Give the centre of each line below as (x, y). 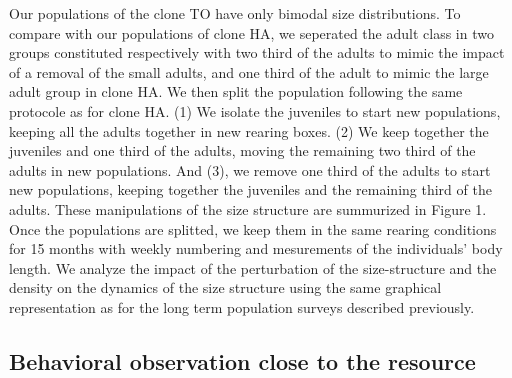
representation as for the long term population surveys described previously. (242, 306)
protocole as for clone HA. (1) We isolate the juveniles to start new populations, (255, 110)
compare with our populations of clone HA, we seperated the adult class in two (251, 32)
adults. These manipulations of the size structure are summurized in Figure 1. (248, 208)
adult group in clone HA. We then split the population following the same (236, 91)
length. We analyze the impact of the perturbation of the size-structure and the (253, 267)
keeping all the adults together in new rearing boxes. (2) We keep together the (249, 130)
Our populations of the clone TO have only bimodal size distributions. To (235, 13)
